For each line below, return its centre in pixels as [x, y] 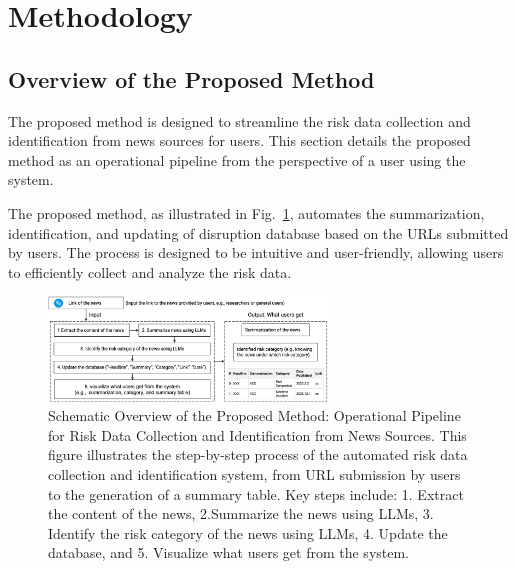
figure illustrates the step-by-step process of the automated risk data [258, 454]
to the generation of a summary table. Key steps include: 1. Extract [256, 493]
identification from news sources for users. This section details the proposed [239, 140]
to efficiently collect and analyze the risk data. [150, 271]
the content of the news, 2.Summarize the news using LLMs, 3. [241, 513]
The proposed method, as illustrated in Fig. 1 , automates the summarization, [246, 212]
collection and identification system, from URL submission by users [254, 473]
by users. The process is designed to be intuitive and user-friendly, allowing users [256, 252]
